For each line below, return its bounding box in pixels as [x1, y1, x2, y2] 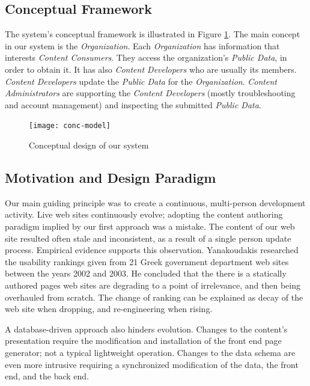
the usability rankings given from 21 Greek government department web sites [5, 255, 289, 268]
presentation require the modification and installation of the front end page [5, 334, 282, 347]
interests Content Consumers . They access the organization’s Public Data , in [5, 51, 287, 64]
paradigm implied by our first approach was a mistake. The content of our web [5, 220, 295, 232]
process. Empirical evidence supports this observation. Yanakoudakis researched [5, 244, 299, 256]
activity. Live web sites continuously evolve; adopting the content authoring [5, 208, 283, 221]
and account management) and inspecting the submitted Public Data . [5, 98, 261, 111]
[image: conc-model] [29, 121, 111, 130]
